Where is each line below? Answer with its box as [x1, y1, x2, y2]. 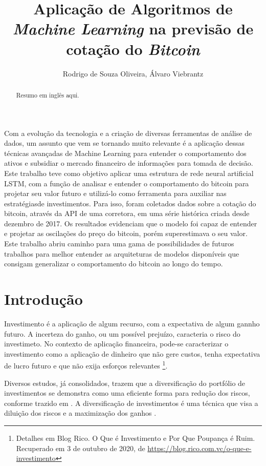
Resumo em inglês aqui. [16, 90, 79, 99]
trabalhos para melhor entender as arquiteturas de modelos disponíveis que [4, 248, 239, 259]
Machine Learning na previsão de [12, 18, 254, 40]
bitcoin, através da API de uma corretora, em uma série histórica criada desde [4, 208, 250, 219]
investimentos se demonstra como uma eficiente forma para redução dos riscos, [4, 387, 250, 398]
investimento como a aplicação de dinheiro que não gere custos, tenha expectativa [4, 348, 260, 359]
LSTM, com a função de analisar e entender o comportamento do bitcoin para [4, 178, 249, 188]
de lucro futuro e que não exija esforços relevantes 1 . [4, 359, 168, 371]
